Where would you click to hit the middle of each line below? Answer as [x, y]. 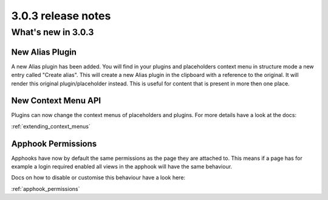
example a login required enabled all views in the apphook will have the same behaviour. [122, 167]
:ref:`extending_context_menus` [51, 126]
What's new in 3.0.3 [53, 32]
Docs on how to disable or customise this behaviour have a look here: [98, 178]
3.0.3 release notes [61, 16]
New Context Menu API [56, 101]
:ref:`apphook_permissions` [46, 188]
